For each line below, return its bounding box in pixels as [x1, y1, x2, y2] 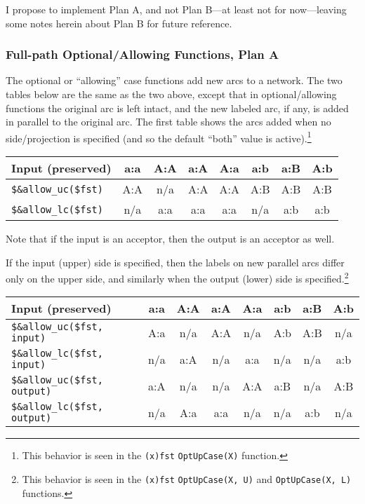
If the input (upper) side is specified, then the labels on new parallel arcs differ [6, 254, 345, 269]
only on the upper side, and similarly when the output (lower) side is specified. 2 [6, 269, 349, 285]
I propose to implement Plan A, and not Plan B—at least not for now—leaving [6, 2, 347, 16]
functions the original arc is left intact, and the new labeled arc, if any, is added [6, 100, 349, 115]
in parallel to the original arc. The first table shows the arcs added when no [6, 114, 331, 129]
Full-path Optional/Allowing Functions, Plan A [6, 46, 279, 63]
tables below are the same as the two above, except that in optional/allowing [6, 87, 337, 101]
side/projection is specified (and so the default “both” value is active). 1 [6, 128, 312, 145]
